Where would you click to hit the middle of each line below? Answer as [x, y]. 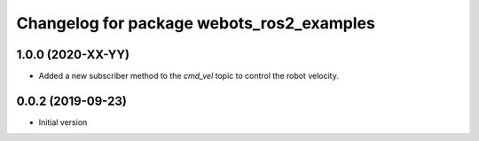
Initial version [63, 122]
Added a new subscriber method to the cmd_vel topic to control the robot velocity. [188, 76]
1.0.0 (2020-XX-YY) [73, 55]
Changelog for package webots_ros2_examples [196, 23]
